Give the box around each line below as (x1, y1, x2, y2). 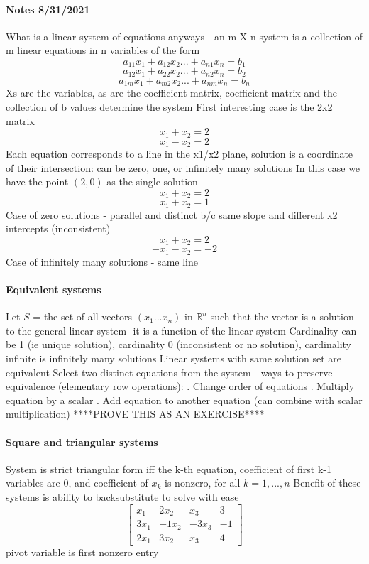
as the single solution (106, 174, 198, 189)
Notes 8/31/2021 (6, 1, 90, 16)
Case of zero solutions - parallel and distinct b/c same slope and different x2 (6, 207, 338, 222)
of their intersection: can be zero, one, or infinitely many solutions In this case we (6, 160, 360, 175)
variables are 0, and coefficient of (6, 475, 148, 490)
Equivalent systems (6, 282, 101, 296)
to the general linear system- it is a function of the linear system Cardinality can (6, 322, 357, 337)
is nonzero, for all (165, 475, 241, 490)
